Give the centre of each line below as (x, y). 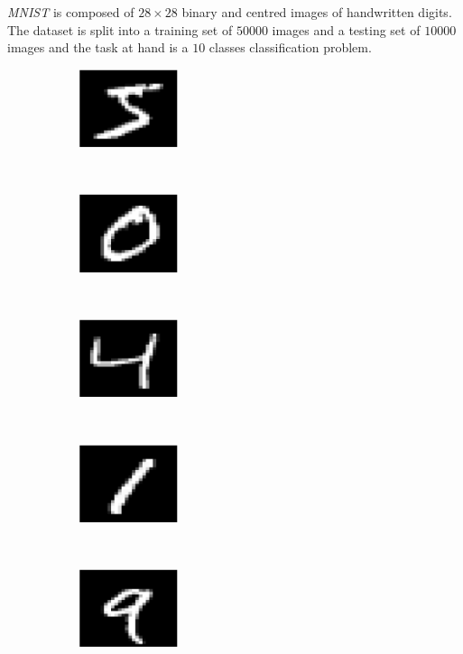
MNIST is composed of (71, 12)
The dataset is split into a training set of (120, 29)
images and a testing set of (346, 29)
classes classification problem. (290, 47)
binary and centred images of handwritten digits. (317, 12)
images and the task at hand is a (98, 47)
